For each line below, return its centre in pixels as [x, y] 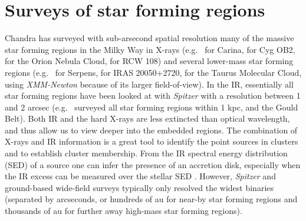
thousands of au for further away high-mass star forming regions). [124, 211]
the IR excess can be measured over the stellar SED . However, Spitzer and [140, 176]
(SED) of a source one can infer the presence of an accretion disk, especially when [153, 164]
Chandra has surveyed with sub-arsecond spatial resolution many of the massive [149, 38]
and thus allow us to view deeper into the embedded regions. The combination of [151, 130]
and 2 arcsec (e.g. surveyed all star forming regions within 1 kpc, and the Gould [152, 107]
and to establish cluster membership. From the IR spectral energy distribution [146, 153]
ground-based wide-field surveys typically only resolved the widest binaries [139, 187]
